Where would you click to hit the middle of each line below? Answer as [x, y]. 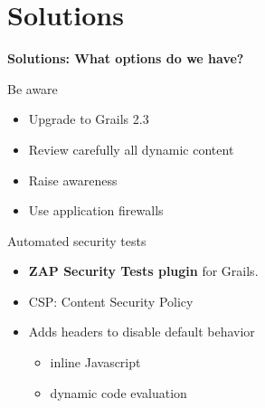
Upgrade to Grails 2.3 [89, 119]
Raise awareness [73, 180]
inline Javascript [95, 362]
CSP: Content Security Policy [111, 301]
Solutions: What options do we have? [126, 58]
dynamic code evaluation [118, 392]
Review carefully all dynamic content [131, 149]
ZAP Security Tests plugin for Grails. [143, 271]
